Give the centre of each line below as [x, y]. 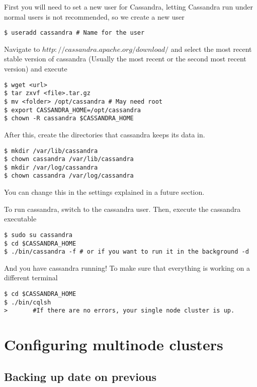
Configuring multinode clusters [114, 344]
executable [20, 219]
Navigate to [22, 49]
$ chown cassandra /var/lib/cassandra [69, 159]
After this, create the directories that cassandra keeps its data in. [105, 134]
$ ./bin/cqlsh [28, 302]
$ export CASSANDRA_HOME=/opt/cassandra [73, 110]
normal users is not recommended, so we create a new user [94, 16]
